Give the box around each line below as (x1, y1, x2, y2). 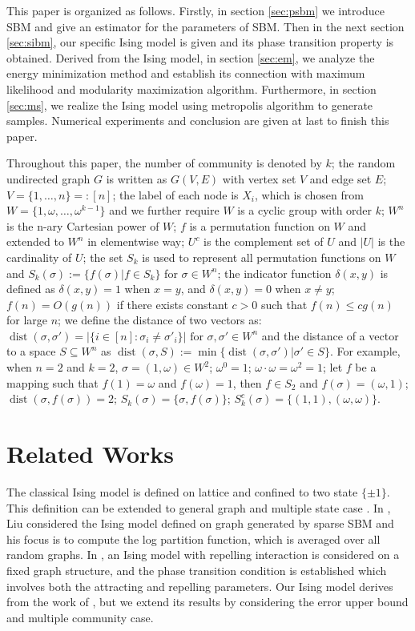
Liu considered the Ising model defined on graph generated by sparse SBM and (6, 515, 394, 532)
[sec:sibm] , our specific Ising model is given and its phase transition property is (6, 34, 394, 50)
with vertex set (222, 170, 296, 187)
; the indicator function (217, 264, 332, 281)
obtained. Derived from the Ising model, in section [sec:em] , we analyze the (6, 49, 375, 66)
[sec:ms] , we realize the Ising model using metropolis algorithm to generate (6, 96, 373, 113)
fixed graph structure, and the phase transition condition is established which (6, 561, 387, 578)
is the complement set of (203, 233, 324, 250)
